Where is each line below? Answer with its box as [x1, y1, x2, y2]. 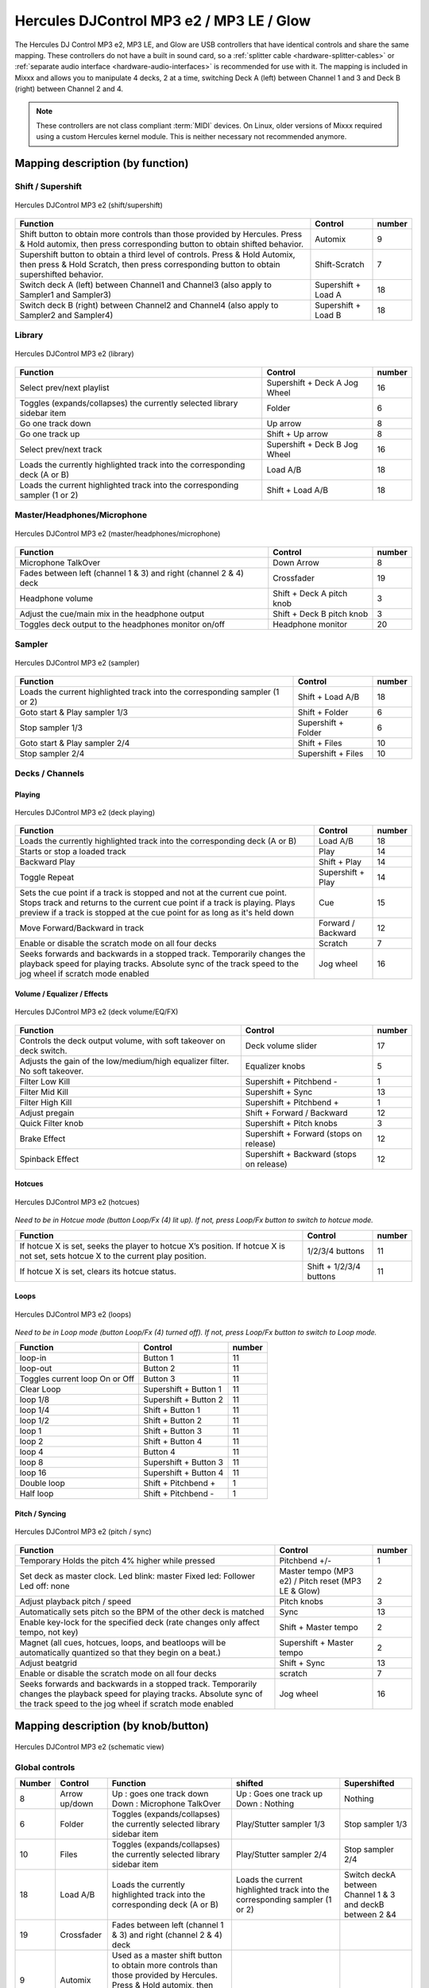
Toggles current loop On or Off [19, 1373, 135, 1384]
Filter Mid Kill [19, 1086, 69, 1097]
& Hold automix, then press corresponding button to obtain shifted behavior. [19, 239, 304, 250]
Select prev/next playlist [19, 382, 110, 393]
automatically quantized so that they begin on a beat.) [19, 1647, 222, 1658]
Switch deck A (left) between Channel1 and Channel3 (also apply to [19, 279, 272, 290]
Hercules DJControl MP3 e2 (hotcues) [14, 1197, 141, 1206]
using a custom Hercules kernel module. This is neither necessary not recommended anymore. [36, 132, 347, 142]
